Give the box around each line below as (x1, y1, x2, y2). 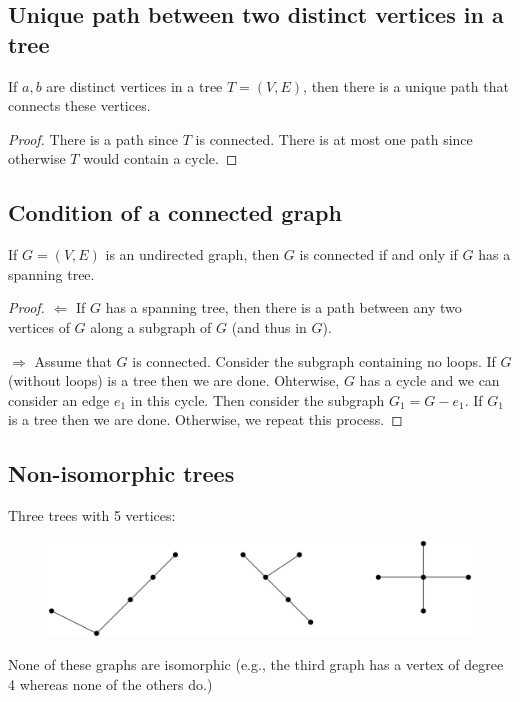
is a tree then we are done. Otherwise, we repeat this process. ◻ (8, 409, 403, 430)
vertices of (8, 316, 70, 337)
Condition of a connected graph (8, 197, 342, 228)
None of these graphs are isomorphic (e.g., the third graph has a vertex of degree (8, 654, 504, 675)
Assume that (34, 350, 112, 371)
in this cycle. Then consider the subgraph (130, 389, 385, 410)
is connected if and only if (299, 244, 458, 265)
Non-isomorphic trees (8, 458, 235, 489)
